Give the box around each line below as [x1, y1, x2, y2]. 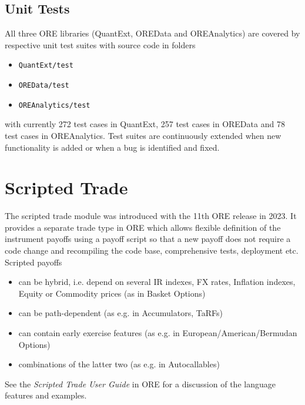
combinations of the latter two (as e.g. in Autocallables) [18, 358, 220, 370]
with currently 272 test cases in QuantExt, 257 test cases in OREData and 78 [5, 118, 285, 130]
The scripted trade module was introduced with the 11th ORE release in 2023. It [5, 210, 297, 222]
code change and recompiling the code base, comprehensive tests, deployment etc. [5, 244, 299, 257]
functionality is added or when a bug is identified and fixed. [5, 141, 220, 153]
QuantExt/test [18, 61, 73, 70]
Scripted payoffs [5, 255, 62, 268]
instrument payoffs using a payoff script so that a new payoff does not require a [5, 233, 291, 245]
